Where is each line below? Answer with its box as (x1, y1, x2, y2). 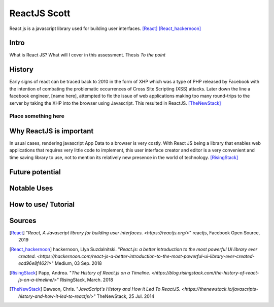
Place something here (9, 112, 64, 119)
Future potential (9, 168, 61, 176)
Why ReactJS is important (9, 127, 94, 135)
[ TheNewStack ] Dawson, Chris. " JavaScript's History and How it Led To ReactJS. (9, 286, 181, 292)
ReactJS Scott (9, 8, 71, 19)
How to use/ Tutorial (9, 200, 75, 208)
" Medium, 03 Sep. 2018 (51, 260, 102, 266)
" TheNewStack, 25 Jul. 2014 (93, 293, 155, 299)
